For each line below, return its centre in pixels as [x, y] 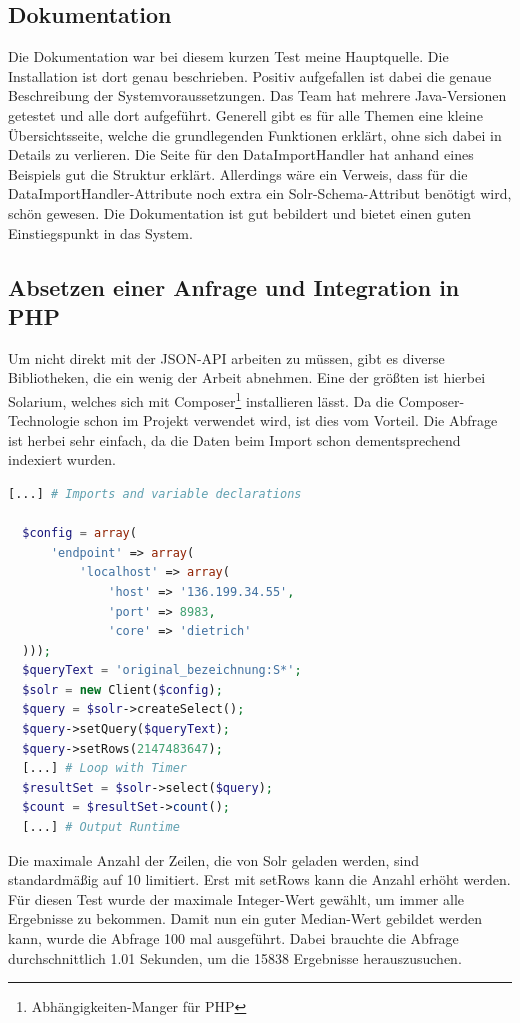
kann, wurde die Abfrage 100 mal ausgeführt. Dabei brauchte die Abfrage [233, 938]
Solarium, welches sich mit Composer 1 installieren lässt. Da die [201, 399]
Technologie [44, 420]
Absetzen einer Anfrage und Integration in [234, 286]
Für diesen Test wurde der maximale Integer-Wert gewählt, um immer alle [236, 898]
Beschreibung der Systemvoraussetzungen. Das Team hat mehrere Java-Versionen [257, 95]
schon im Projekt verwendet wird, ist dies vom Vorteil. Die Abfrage [291, 420]
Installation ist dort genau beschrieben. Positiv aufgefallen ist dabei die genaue [250, 75]
